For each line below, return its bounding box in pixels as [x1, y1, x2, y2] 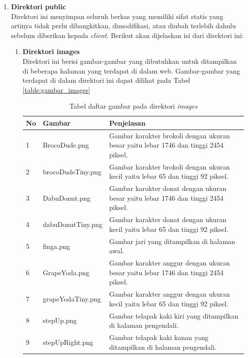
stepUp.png [43, 315, 77, 325]
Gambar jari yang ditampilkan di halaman [109, 236, 235, 246]
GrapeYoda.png [43, 267, 90, 277]
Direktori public [11, 1, 66, 11]
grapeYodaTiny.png [43, 293, 101, 303]
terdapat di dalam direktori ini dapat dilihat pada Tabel [22, 75, 190, 85]
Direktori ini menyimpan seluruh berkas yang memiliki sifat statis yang [11, 11, 223, 21]
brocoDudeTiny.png [43, 166, 101, 176]
